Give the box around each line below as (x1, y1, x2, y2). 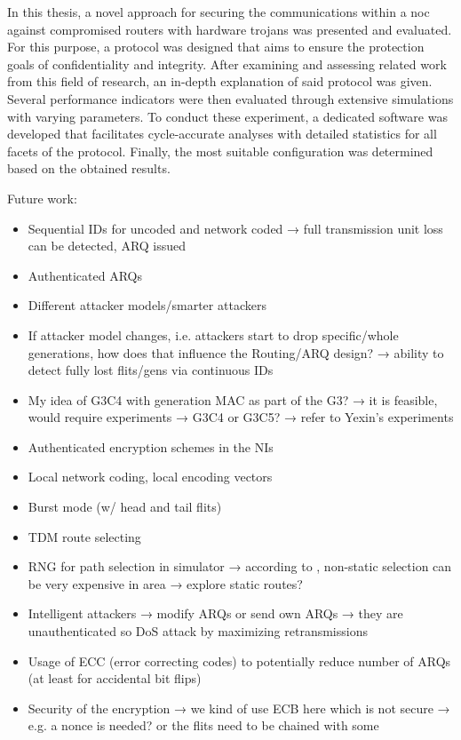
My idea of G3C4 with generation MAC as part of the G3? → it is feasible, (28, 390, 438, 409)
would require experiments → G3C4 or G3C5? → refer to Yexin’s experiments (28, 408, 454, 426)
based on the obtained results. (7, 159, 171, 178)
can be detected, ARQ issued (28, 236, 187, 255)
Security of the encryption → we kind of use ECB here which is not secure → (28, 698, 450, 717)
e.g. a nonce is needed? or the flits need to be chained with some (28, 716, 379, 735)
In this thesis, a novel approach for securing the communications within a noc (7, 3, 430, 20)
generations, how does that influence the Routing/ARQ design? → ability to (28, 343, 444, 362)
